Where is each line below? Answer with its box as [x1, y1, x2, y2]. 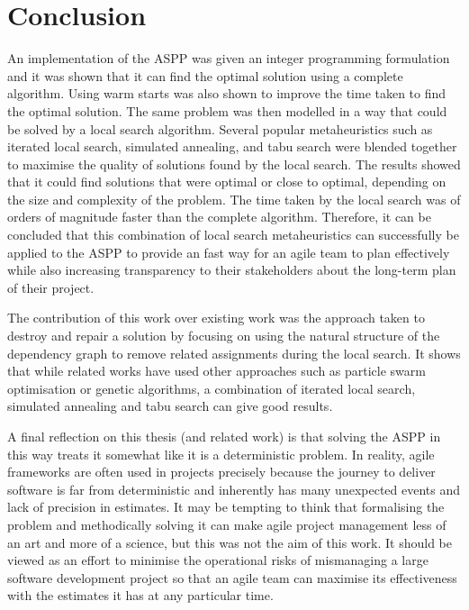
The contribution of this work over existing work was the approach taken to [7, 308, 425, 327]
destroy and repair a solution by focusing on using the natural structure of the [7, 326, 440, 345]
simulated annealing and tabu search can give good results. [7, 396, 333, 415]
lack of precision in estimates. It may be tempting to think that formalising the [7, 497, 445, 516]
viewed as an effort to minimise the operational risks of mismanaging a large [7, 551, 428, 569]
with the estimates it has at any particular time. [7, 586, 274, 605]
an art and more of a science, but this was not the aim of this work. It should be [7, 533, 452, 551]
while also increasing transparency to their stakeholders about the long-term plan [7, 260, 456, 279]
